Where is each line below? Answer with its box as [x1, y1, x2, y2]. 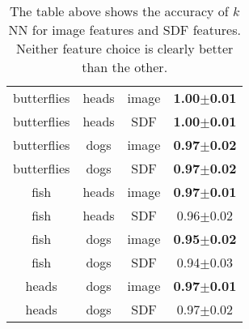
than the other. [82, 58, 168, 76]
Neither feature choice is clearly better [16, 39, 234, 58]
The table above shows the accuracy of [9, 2, 229, 20]
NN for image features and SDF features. [8, 20, 241, 39]
